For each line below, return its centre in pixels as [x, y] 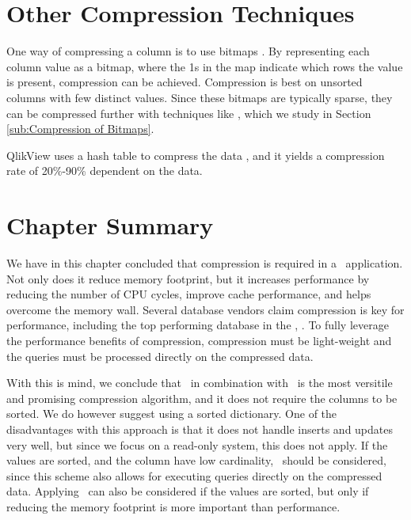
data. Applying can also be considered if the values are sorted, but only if [188, 491]
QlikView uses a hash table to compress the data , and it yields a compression [196, 155]
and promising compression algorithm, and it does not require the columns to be [202, 398]
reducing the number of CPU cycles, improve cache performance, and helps [189, 294]
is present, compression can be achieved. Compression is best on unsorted [185, 82]
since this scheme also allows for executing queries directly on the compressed [194, 475]
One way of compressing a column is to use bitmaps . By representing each [188, 51]
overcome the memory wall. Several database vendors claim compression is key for [205, 309]
